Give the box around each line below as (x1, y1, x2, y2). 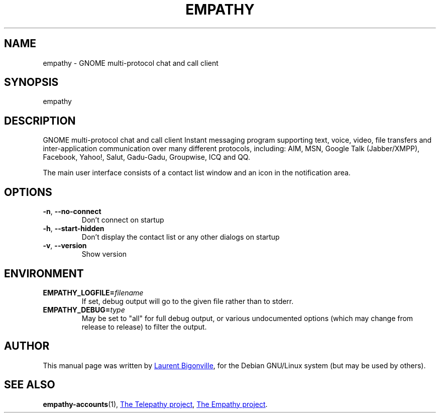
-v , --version (43, 241, 87, 250)
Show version (81, 250, 127, 259)
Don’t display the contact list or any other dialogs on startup (81, 233, 280, 242)
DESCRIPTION (4, 114, 76, 127)
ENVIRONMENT (4, 267, 84, 280)
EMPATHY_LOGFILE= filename (43, 288, 144, 297)
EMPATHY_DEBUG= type (43, 305, 125, 314)
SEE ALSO (4, 378, 55, 391)
